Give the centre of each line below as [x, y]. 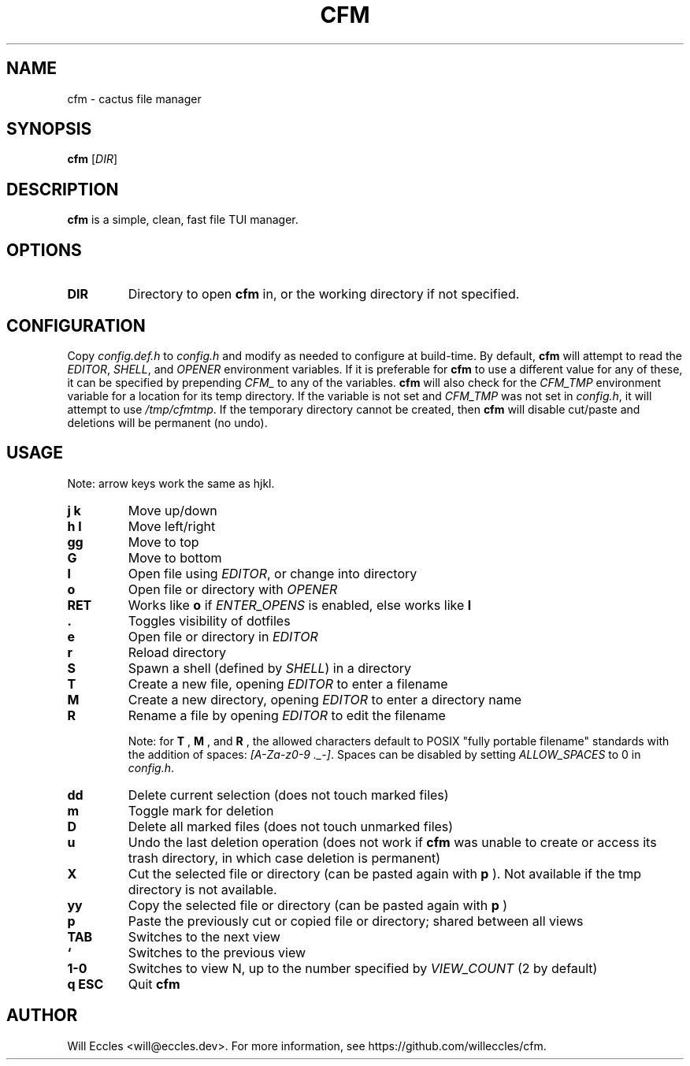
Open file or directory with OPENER [233, 589]
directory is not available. [202, 889]
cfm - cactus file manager [134, 98]
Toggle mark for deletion [201, 810]
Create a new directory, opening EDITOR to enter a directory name [325, 699]
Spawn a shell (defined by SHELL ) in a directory [269, 668]
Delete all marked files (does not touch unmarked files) [291, 826]
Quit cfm [154, 984]
